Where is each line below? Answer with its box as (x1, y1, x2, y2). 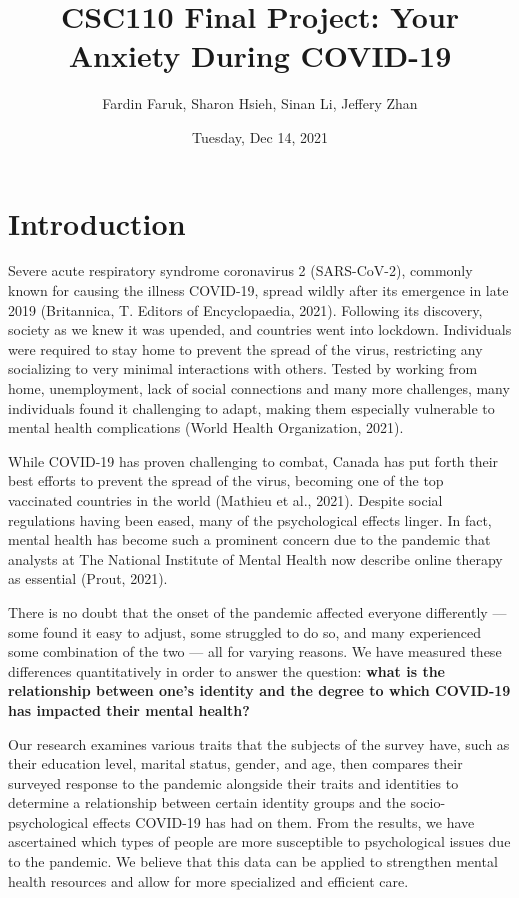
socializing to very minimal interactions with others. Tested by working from (8, 358, 478, 379)
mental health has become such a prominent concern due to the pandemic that (8, 529, 491, 550)
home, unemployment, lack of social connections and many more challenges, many (8, 378, 510, 398)
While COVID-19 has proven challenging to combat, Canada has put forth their (8, 450, 499, 471)
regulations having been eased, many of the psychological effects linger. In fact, (8, 509, 492, 530)
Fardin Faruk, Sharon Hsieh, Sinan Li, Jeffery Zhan (102, 93, 418, 114)
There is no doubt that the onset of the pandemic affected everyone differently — (8, 601, 507, 622)
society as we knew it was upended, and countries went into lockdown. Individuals (8, 319, 512, 340)
